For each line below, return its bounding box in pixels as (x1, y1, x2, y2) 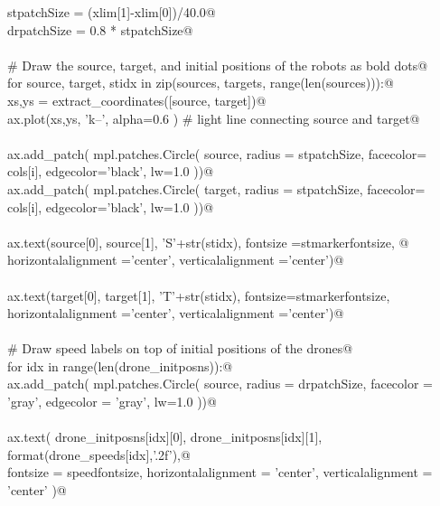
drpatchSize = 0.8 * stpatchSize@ (7, 20, 193, 39)
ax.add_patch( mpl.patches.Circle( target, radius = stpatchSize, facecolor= (7, 179, 426, 198)
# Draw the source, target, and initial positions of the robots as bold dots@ (7, 55, 428, 74)
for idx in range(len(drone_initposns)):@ (7, 356, 233, 375)
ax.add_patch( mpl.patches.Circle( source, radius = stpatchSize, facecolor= (7, 144, 427, 163)
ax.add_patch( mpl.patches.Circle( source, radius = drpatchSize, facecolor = (7, 374, 434, 393)
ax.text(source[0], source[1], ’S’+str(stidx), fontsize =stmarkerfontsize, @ (7, 232, 409, 251)
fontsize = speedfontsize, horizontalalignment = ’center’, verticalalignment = (7, 463, 433, 482)
